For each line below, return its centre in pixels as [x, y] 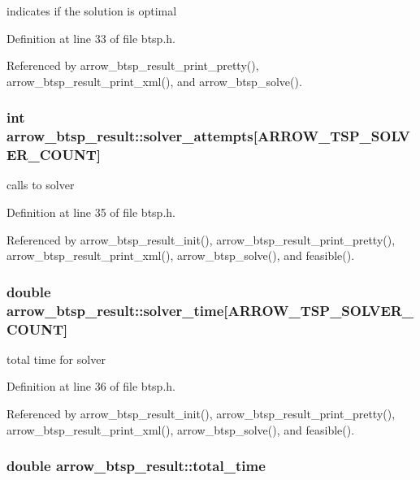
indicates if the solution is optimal [92, 11]
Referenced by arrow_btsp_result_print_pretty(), [133, 65]
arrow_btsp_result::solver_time [115, 310]
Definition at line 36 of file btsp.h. [91, 386]
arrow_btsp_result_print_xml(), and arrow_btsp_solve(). [154, 81]
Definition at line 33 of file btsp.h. [91, 38]
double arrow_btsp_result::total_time [136, 466]
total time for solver [56, 359]
